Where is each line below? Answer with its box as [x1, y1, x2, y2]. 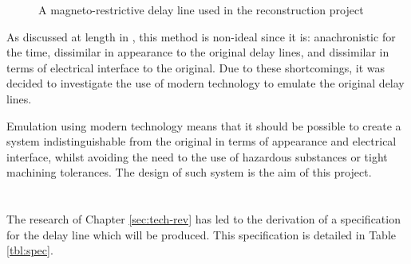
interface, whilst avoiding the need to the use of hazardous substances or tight [6, 148, 388, 165]
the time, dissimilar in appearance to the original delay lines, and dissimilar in [6, 44, 389, 60]
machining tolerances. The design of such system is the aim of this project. [6, 164, 372, 181]
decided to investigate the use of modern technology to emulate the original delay [6, 75, 405, 91]
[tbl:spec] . [6, 242, 53, 258]
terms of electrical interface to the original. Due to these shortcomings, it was [6, 59, 385, 76]
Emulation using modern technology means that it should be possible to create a [6, 117, 401, 134]
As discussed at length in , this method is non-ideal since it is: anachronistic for [6, 28, 396, 45]
